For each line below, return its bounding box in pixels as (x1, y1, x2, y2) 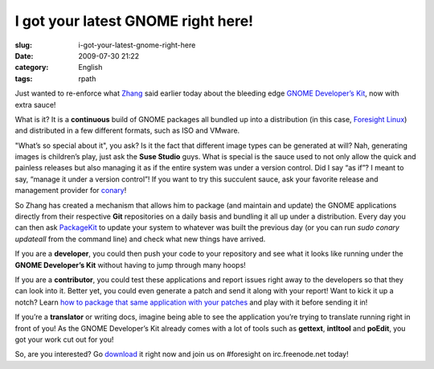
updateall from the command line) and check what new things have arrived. (14, 234, 266, 244)
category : (14, 63, 49, 72)
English (78, 63, 103, 72)
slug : (14, 40, 32, 50)
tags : (14, 73, 33, 84)
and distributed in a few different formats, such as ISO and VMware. (14, 125, 240, 136)
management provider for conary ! (14, 186, 127, 195)
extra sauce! (14, 100, 56, 109)
